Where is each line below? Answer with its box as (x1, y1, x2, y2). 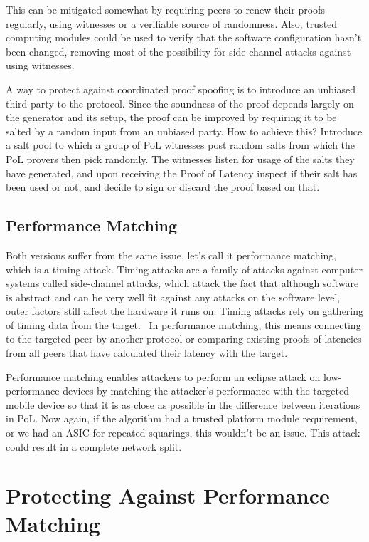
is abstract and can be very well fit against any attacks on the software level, (6, 289, 341, 304)
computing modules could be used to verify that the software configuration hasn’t (6, 30, 362, 45)
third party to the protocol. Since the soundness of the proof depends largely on (6, 95, 354, 110)
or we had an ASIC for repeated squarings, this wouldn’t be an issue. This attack (6, 425, 360, 440)
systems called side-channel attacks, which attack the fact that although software (6, 276, 359, 291)
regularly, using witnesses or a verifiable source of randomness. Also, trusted (6, 16, 338, 31)
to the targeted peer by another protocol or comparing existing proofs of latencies (6, 331, 362, 346)
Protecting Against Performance (6, 481, 330, 510)
